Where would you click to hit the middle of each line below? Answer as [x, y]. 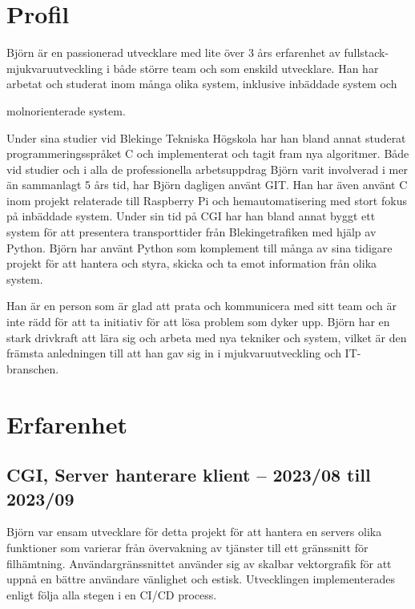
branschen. [33, 368]
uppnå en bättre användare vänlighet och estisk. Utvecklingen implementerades [201, 579]
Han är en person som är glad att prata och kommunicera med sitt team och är [201, 306]
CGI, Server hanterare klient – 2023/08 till [189, 475]
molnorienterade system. [66, 110]
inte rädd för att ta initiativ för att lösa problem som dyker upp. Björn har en [198, 322]
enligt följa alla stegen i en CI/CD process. [112, 594]
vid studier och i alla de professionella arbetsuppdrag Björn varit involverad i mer [207, 169]
